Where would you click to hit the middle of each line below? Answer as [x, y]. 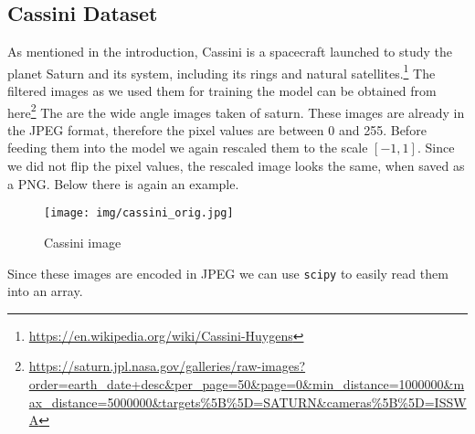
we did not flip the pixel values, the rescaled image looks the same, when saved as [236, 166]
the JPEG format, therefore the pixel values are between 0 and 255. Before [217, 129]
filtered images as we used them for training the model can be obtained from [222, 91]
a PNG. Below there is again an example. [123, 183]
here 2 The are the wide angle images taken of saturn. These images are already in [236, 111]
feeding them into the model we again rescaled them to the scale [188, 148]
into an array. [45, 291]
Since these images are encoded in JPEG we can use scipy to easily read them [228, 273]
